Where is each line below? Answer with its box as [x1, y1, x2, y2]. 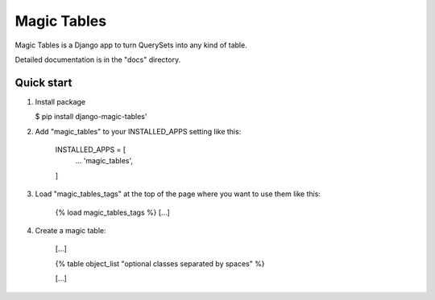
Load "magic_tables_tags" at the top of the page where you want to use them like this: [35, 189, 321, 199]
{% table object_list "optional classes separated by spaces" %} [55, 258, 265, 269]
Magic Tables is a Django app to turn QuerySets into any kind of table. [14, 40, 247, 50]
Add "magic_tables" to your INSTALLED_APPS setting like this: [35, 126, 242, 136]
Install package [35, 97, 86, 106]
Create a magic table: [35, 225, 106, 235]
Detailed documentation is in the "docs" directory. [14, 55, 181, 64]
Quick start [14, 76, 72, 89]
